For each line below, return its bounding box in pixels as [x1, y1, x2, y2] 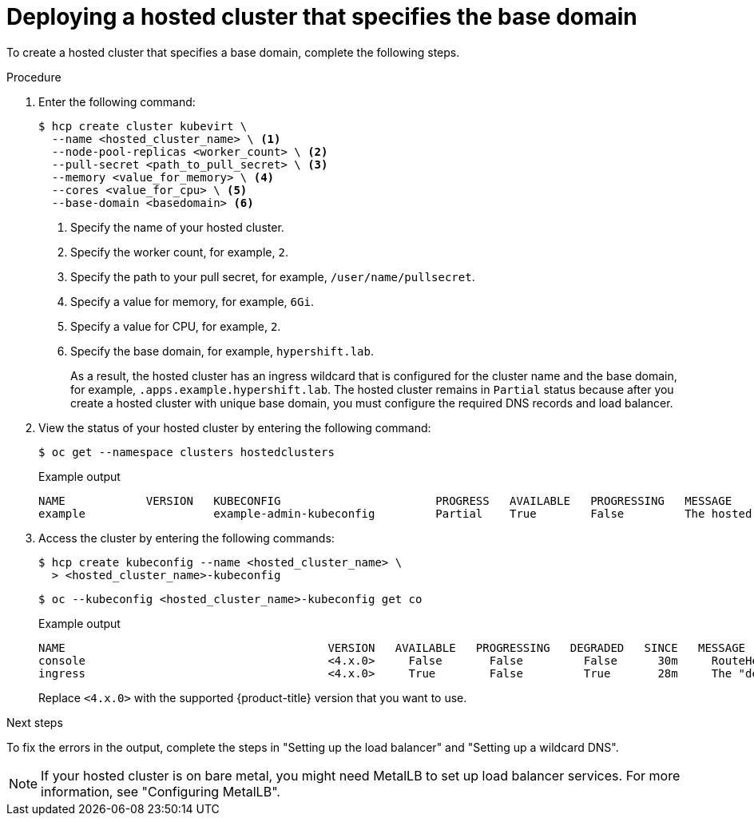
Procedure [6, 69, 62, 84]
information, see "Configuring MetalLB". [41, 783, 280, 800]
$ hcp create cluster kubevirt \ [38, 119, 248, 133]
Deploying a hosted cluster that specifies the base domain [6, 3, 637, 30]
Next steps [6, 715, 63, 729]
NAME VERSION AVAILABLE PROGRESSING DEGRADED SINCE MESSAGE [38, 641, 746, 654]
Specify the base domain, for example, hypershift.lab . [70, 343, 374, 358]
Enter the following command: [38, 94, 196, 109]
